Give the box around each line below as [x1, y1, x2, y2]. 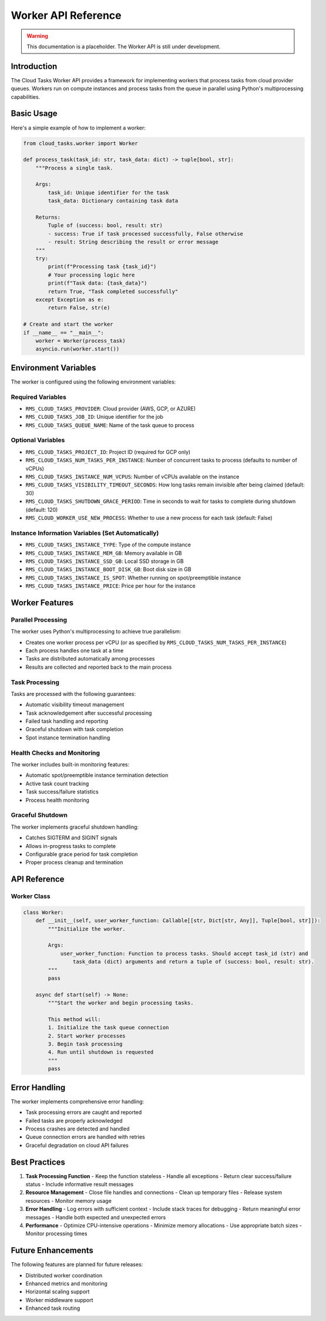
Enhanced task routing [25, 1305, 80, 1312]
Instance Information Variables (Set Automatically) [11, 529, 159, 537]
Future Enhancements [11, 1246, 94, 1256]
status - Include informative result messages [25, 1181, 134, 1188]
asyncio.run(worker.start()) [35, 346, 120, 352]
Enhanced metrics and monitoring [25, 1280, 108, 1287]
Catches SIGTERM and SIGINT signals [25, 834, 117, 841]
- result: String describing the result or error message [48, 239, 219, 245]
